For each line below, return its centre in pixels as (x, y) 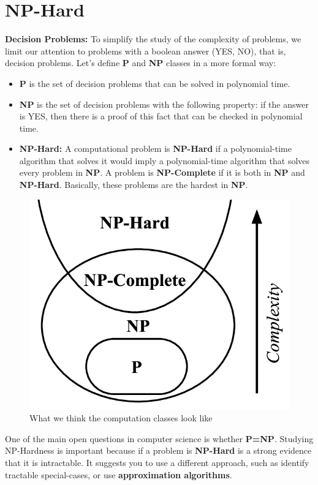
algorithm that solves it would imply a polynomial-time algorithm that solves (165, 160)
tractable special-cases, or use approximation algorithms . (119, 474)
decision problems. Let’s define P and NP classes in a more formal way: (141, 63)
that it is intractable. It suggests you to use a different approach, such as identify (157, 462)
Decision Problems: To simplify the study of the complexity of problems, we (153, 39)
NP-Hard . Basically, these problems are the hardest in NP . (134, 185)
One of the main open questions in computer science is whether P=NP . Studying (159, 438)
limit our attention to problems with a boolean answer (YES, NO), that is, (146, 51)
